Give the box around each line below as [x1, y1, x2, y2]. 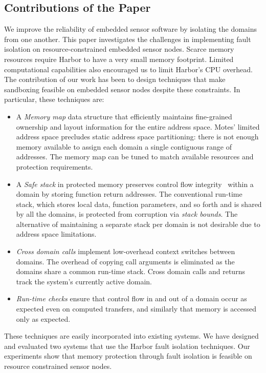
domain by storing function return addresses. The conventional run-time [16, 189, 242, 199]
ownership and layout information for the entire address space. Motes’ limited [16, 121, 260, 132]
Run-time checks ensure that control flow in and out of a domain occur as [16, 293, 247, 304]
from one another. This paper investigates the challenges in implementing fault [4, 33, 251, 44]
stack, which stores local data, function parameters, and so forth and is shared [16, 198, 262, 209]
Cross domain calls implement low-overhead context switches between [16, 246, 235, 257]
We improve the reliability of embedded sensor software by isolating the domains [4, 24, 257, 34]
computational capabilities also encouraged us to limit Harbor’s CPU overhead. [4, 64, 253, 74]
